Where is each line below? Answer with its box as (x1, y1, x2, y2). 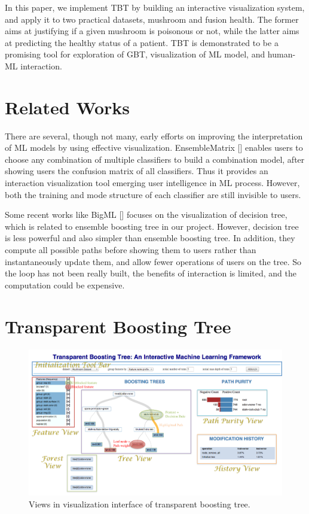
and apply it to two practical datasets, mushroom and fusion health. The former (5, 13, 299, 25)
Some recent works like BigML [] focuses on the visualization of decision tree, (5, 208, 287, 221)
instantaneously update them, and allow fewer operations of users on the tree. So (5, 255, 301, 267)
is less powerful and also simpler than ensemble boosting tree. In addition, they (5, 232, 295, 244)
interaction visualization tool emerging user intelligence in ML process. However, (5, 177, 300, 189)
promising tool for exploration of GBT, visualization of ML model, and (5, 48, 265, 60)
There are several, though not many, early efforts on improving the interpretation (5, 129, 303, 142)
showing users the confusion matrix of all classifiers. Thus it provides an (5, 165, 268, 177)
